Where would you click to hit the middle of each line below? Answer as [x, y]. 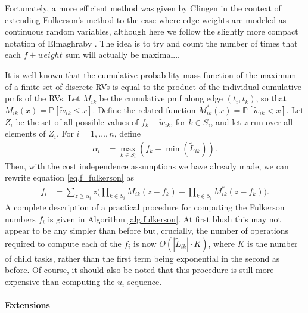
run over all [272, 121]
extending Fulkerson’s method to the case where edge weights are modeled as [146, 19]
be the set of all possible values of [77, 121]
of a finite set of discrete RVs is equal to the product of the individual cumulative [153, 86]
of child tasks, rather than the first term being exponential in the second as [142, 258]
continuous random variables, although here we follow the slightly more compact [152, 31]
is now [145, 243]
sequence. [144, 281]
